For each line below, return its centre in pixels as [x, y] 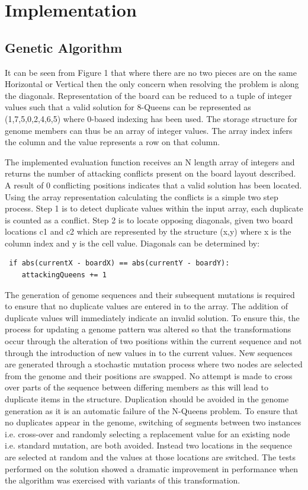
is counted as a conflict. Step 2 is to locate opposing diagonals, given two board [149, 220]
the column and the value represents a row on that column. [113, 142]
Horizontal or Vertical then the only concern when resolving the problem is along [152, 84]
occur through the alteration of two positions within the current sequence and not [153, 341]
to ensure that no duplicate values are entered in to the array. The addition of [146, 306]
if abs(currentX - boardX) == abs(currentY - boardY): [119, 263]
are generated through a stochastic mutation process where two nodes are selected [154, 364]
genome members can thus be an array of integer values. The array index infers [149, 130]
